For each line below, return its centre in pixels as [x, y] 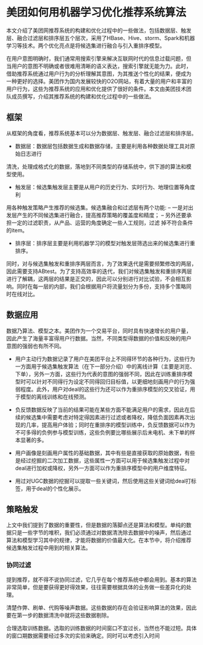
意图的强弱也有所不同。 [35, 346]
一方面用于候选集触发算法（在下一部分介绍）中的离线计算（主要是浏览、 [105, 366]
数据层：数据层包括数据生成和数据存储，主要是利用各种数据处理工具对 [102, 146]
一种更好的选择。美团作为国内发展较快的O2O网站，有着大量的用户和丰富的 [99, 81]
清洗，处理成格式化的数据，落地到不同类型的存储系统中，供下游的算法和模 [99, 166]
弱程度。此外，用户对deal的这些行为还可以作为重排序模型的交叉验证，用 [105, 389]
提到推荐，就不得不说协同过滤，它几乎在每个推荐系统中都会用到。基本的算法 [101, 579]
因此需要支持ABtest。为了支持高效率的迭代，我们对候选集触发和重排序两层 [99, 271]
